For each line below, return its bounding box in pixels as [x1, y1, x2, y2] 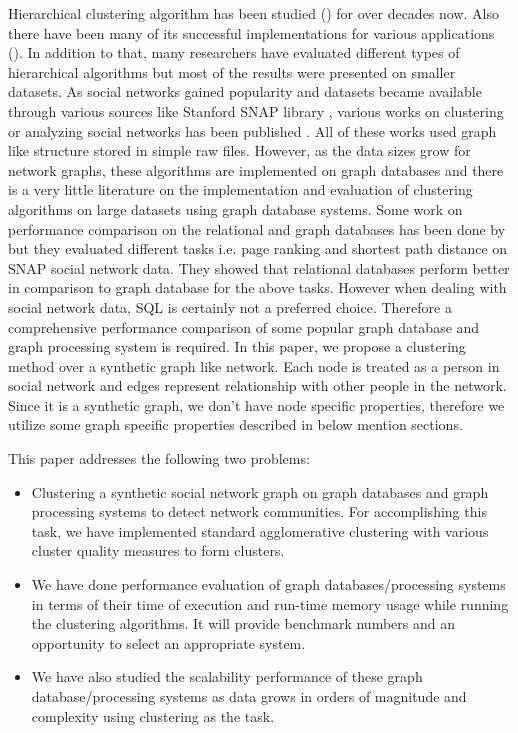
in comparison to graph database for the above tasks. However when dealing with [8, 277, 507, 298]
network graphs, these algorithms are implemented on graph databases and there [8, 159, 504, 180]
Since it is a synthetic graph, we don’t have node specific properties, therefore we [8, 394, 505, 415]
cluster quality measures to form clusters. [31, 540, 285, 561]
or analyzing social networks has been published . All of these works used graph [8, 120, 497, 141]
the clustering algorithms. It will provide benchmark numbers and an [31, 613, 455, 634]
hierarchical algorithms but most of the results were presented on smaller [8, 61, 456, 82]
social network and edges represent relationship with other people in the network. [8, 375, 507, 396]
